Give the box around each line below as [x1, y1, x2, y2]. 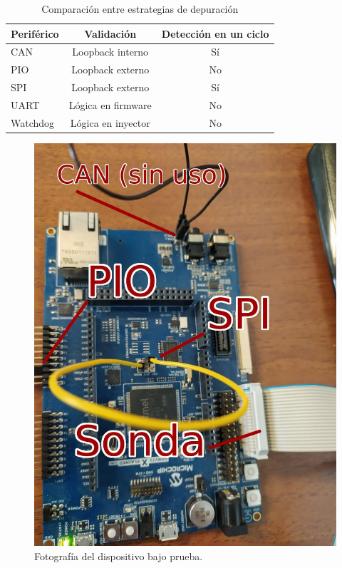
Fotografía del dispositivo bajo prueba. [34, 548, 203, 563]
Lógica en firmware [68, 97, 152, 112]
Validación [84, 26, 137, 41]
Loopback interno [72, 44, 149, 59]
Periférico [11, 26, 59, 41]
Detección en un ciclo [161, 26, 269, 41]
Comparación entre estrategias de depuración [41, 1, 239, 16]
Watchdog [11, 115, 55, 130]
